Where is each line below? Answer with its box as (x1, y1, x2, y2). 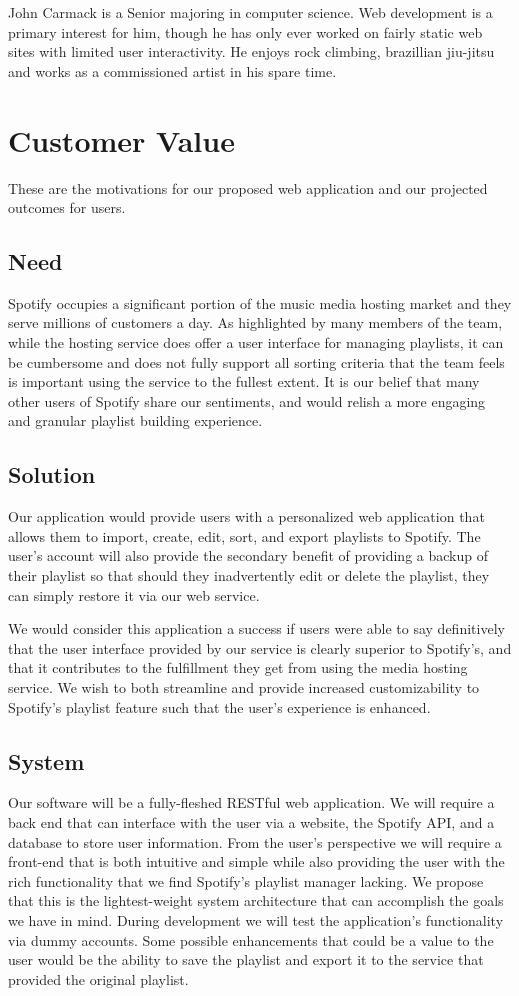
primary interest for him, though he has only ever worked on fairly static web (8, 21, 483, 42)
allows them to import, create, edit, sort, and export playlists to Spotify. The (8, 525, 481, 546)
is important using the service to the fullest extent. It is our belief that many (8, 371, 480, 392)
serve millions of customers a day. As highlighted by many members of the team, (8, 312, 503, 333)
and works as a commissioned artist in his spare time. (8, 60, 337, 81)
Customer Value (8, 119, 235, 160)
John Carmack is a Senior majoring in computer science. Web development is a (8, 2, 493, 22)
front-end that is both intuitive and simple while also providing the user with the (8, 851, 505, 872)
